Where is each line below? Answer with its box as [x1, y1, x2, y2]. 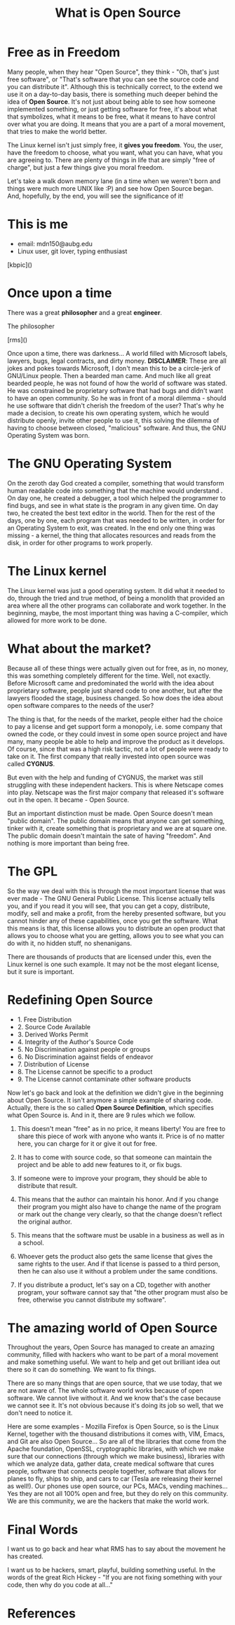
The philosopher [7, 321, 55, 330]
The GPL [7, 863, 58, 879]
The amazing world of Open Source [7, 1320, 217, 1336]
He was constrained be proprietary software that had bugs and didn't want [7, 386, 223, 394]
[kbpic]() [7, 260, 33, 269]
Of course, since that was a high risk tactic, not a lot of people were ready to [7, 744, 229, 753]
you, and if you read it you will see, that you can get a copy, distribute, [7, 902, 210, 910]
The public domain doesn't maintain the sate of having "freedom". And [7, 831, 212, 840]
